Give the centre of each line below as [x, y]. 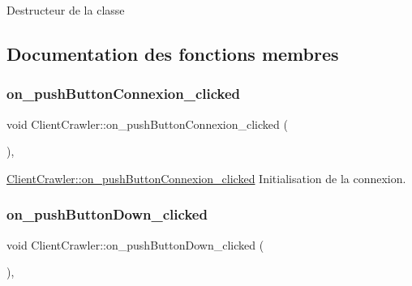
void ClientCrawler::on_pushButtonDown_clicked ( [135, 244]
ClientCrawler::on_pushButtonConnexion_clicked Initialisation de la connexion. [206, 178]
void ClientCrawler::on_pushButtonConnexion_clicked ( [147, 124]
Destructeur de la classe [66, 10]
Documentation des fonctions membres [173, 53]
